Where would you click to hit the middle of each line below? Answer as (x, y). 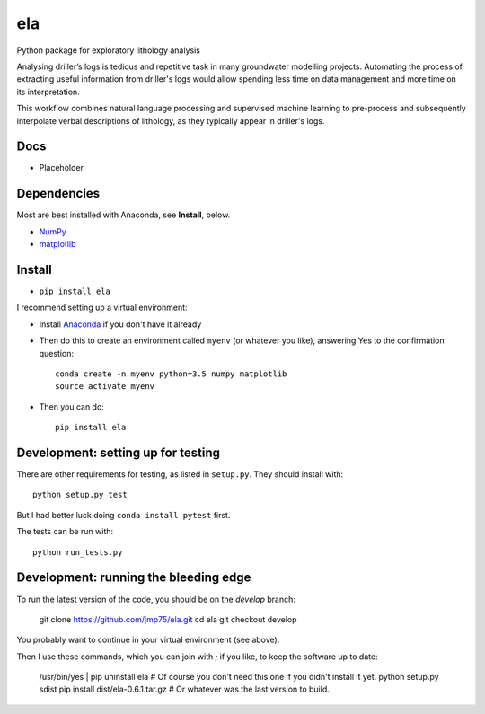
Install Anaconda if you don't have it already (120, 324)
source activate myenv (105, 387)
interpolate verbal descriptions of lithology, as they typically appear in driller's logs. (171, 120)
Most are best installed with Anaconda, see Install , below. (123, 215)
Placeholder (62, 168)
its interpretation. (48, 92)
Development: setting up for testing (118, 452)
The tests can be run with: (65, 532)
